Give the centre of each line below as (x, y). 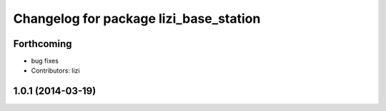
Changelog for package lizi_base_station (137, 18)
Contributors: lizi (55, 70)
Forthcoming (43, 44)
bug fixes (45, 61)
